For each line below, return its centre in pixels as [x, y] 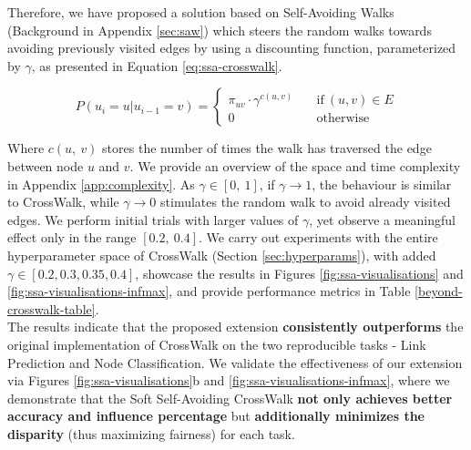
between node [46, 165]
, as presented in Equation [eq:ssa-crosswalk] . [157, 65]
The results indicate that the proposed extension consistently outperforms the [235, 327]
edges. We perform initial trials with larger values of [153, 219]
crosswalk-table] [51, 308]
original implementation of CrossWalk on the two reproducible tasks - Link [217, 344]
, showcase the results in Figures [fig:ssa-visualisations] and [299, 273]
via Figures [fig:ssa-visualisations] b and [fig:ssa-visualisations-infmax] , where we [229, 380]
